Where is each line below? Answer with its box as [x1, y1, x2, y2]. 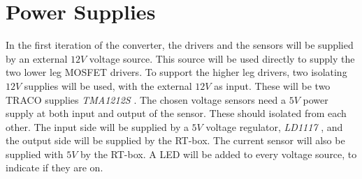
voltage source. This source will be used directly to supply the [89, 51, 355, 65]
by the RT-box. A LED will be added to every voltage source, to [80, 146, 357, 161]
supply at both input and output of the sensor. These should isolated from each [6, 106, 347, 120]
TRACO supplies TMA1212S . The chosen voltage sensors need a [6, 92, 287, 107]
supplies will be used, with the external [24, 78, 192, 93]
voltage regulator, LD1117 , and [205, 119, 343, 134]
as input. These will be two [214, 78, 331, 93]
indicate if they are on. [6, 160, 103, 175]
